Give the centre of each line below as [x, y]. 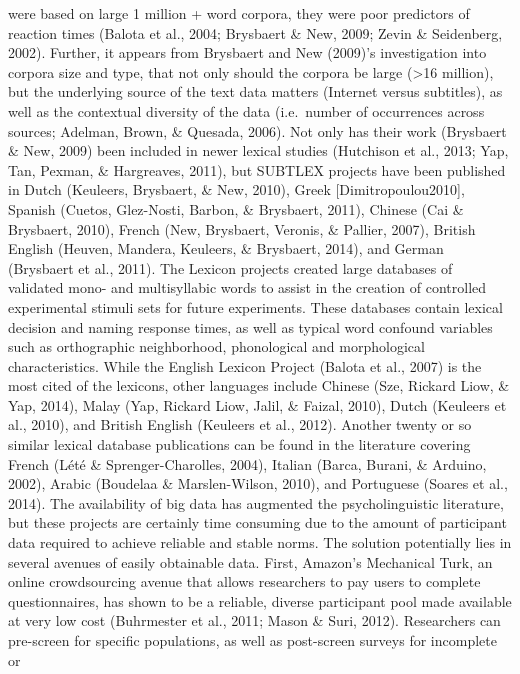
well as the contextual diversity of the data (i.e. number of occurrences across [246, 110]
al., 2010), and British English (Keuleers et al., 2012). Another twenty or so [240, 424]
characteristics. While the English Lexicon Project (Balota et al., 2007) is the [245, 365]
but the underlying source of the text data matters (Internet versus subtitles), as [255, 91]
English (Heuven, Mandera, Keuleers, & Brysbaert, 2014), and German [226, 248]
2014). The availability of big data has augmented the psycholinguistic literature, [256, 502]
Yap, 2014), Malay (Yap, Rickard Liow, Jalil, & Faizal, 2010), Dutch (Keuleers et [257, 404]
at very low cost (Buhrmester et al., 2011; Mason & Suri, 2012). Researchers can [254, 620]
